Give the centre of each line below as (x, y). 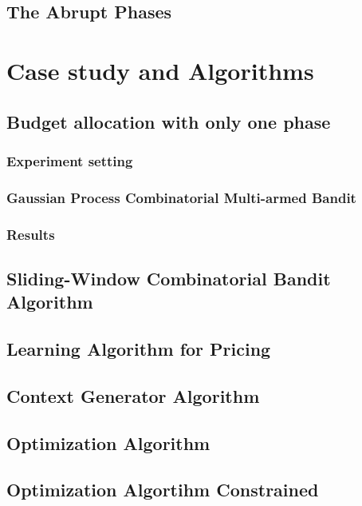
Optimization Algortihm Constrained (163, 490)
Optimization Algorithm (108, 442)
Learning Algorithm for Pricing (139, 349)
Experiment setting (70, 160)
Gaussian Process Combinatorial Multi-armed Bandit (181, 197)
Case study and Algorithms (160, 70)
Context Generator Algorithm (133, 395)
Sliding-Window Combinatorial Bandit (169, 278)
